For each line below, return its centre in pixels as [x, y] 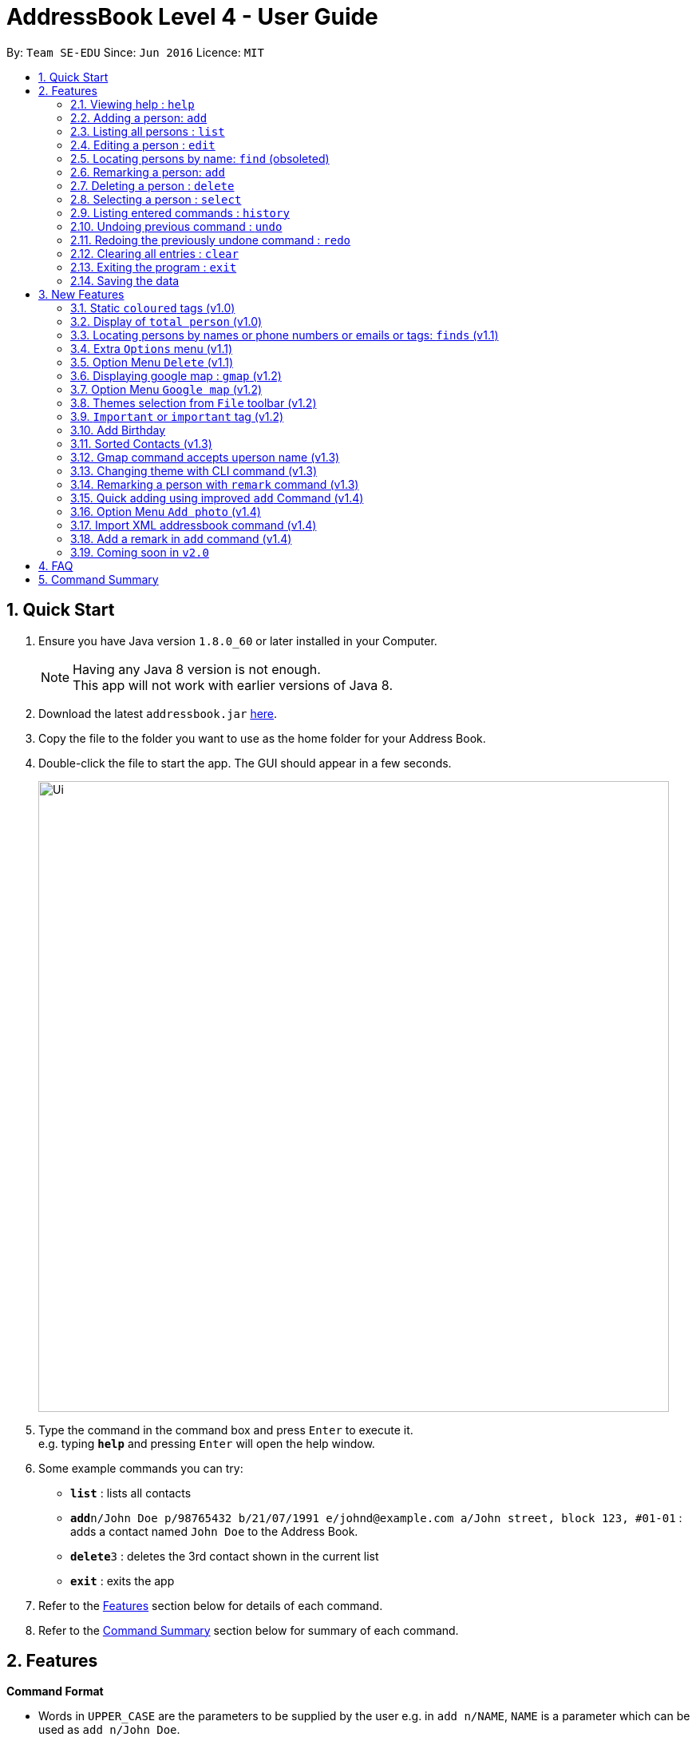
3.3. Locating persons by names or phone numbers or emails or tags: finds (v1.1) [285, 335]
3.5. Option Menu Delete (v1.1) [152, 362]
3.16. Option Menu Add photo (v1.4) [166, 511]
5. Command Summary [99, 579]
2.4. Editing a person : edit [143, 145]
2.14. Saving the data [125, 280]
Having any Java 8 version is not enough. [197, 669]
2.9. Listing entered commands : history [180, 212]
